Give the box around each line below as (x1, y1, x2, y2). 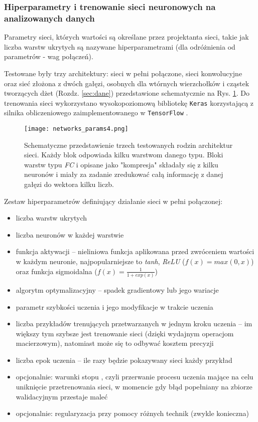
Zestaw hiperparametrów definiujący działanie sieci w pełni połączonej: (4, 195, 223, 206)
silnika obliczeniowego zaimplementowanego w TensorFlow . (4, 107, 188, 118)
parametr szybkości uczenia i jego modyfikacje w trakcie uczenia (16, 301, 213, 312)
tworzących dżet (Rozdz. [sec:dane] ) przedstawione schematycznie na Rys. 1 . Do (4, 88, 249, 98)
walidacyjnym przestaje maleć (16, 391, 108, 401)
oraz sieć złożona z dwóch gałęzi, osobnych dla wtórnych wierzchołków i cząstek (4, 78, 249, 88)
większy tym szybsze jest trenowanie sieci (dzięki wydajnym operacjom (16, 328, 234, 338)
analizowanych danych (4, 12, 95, 24)
